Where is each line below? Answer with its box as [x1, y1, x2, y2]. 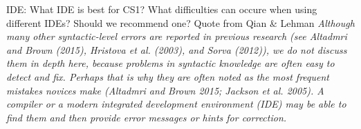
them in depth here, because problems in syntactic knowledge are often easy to [6, 56, 335, 70]
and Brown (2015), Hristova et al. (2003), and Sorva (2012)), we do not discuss [6, 42, 347, 57]
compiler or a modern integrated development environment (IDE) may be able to [6, 97, 346, 111]
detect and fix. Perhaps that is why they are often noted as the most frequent [6, 69, 329, 83]
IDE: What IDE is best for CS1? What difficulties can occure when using [6, 2, 317, 16]
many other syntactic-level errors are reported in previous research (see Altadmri [6, 29, 347, 43]
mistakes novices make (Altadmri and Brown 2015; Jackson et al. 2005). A [6, 83, 324, 97]
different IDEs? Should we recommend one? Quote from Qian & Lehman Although [6, 15, 355, 30]
